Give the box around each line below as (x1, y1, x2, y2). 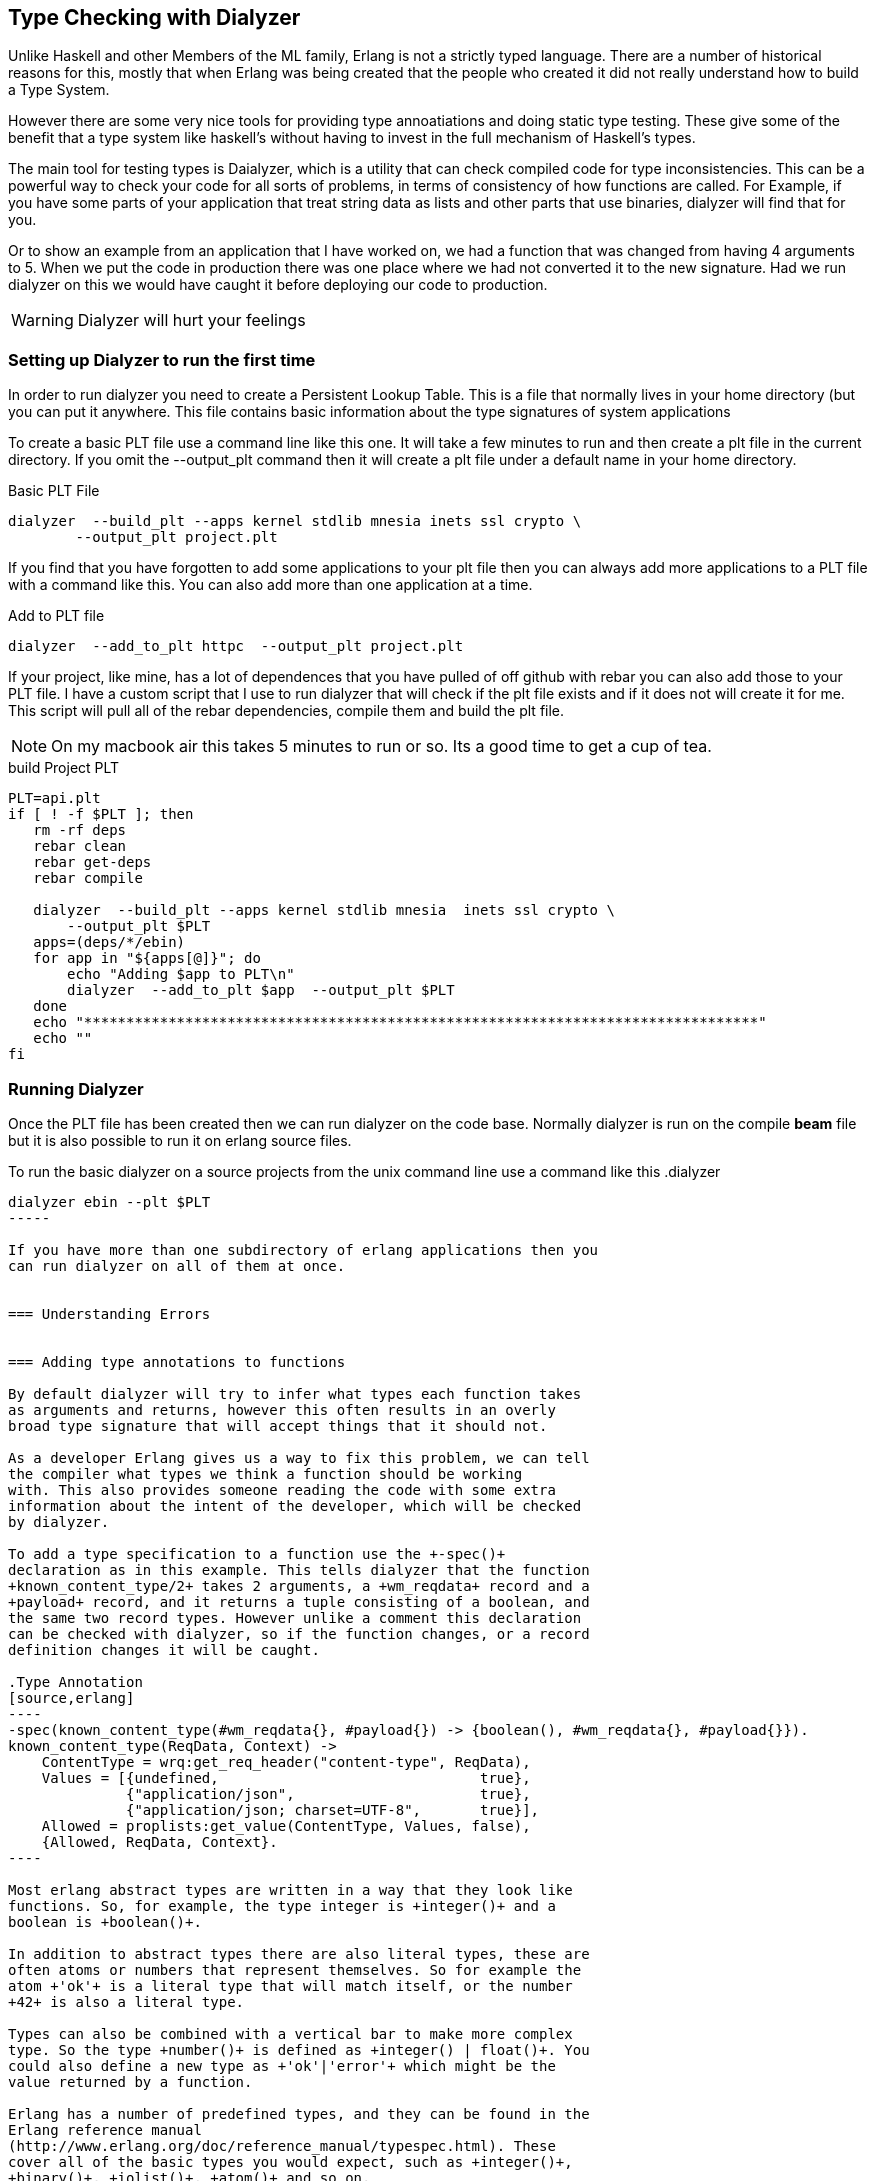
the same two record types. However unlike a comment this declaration (8, 1609, 582, 1626)
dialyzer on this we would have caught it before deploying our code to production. (8, 276, 548, 294)
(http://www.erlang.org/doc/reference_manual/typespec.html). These (8, 2137, 556, 2154)
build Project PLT (8, 759, 120, 777)
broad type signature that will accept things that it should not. (8, 1417, 548, 1434)
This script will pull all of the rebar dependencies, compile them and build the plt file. (8, 702, 565, 720)
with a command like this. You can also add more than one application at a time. (8, 576, 533, 594)
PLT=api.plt (8, 790, 101, 807)
